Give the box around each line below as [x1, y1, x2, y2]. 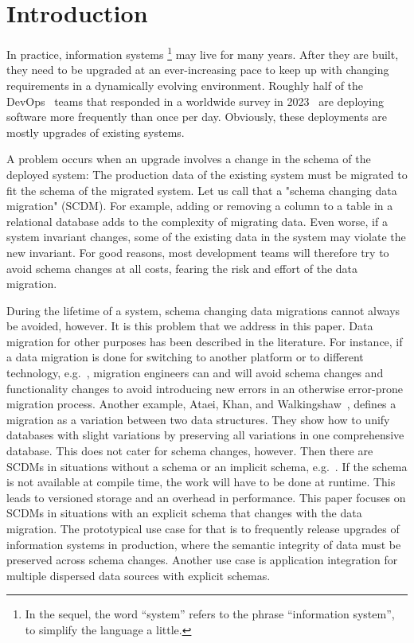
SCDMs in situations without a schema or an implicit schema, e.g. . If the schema [6, 458, 408, 474]
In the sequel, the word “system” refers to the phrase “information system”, [25, 606, 395, 622]
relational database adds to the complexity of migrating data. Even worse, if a [6, 212, 388, 229]
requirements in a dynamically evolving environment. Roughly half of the [6, 76, 364, 93]
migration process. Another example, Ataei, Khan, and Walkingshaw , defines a [6, 396, 396, 412]
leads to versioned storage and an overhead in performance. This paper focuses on [6, 489, 406, 505]
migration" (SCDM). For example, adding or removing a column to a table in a [6, 197, 393, 214]
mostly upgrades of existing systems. [6, 123, 185, 140]
